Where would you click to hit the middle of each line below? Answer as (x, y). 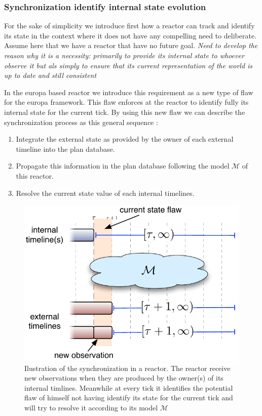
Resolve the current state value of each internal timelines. (105, 193)
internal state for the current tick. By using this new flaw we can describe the (125, 112)
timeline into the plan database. (65, 149)
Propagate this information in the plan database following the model (123, 166)
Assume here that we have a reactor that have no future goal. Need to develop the (131, 45)
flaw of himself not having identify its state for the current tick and (129, 398)
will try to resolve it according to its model (91, 407)
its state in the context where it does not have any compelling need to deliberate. (130, 35)
